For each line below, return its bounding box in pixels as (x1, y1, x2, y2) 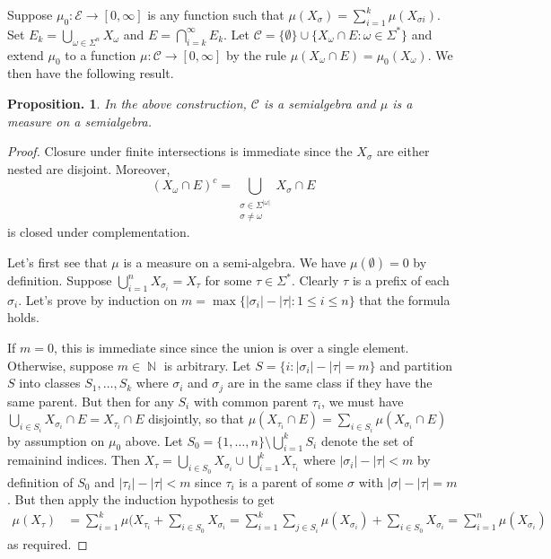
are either (376, 142, 430, 161)
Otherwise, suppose (7, 355, 114, 374)
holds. (7, 308, 39, 327)
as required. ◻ (7, 534, 88, 553)
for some (205, 271, 252, 290)
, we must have (321, 391, 404, 410)
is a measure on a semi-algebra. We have (123, 253, 346, 272)
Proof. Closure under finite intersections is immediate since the (7, 142, 353, 161)
